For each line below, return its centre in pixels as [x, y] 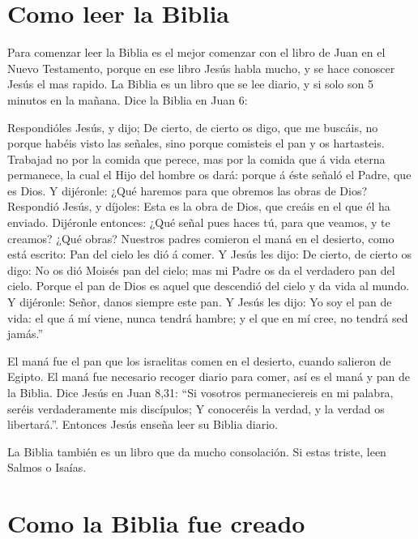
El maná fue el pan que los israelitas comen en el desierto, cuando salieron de [199, 360]
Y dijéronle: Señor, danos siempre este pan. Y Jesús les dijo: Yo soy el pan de [200, 302]
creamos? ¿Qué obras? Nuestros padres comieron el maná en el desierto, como [201, 238]
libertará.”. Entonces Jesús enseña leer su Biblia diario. [143, 424]
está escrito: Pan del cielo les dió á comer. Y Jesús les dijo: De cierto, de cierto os [209, 254]
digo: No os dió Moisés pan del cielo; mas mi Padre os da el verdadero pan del [201, 269]
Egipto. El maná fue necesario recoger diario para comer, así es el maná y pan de [209, 376]
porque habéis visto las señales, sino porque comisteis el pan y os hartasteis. [196, 143]
